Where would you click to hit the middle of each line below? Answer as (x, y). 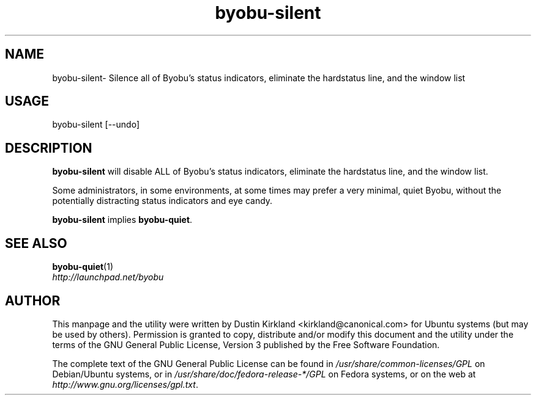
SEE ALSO (36, 243)
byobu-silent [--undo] (96, 125)
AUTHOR (33, 300)
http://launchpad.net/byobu (108, 277)
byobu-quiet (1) (83, 267)
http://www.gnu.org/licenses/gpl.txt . (125, 384)
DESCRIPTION (49, 148)
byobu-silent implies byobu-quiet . (122, 220)
